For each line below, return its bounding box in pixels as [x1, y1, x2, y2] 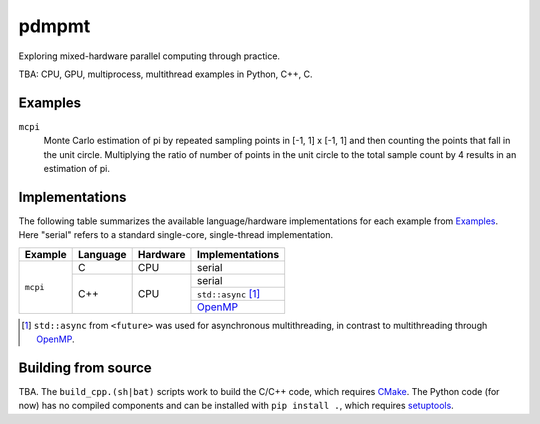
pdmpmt [18, 15, 91, 37]
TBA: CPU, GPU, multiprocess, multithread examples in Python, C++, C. [18, 68, 314, 80]
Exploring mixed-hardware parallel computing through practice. [18, 50, 280, 62]
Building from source [18, 359, 152, 376]
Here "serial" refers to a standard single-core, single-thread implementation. [18, 229, 334, 241]
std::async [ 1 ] [196, 286, 261, 300]
